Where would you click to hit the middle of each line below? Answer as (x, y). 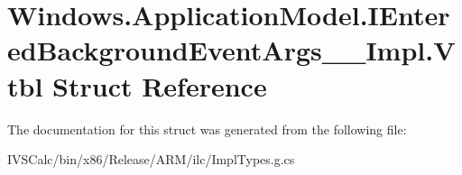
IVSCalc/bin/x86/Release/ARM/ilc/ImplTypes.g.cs (151, 159)
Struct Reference (160, 85)
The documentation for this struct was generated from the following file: (207, 129)
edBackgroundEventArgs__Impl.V (231, 50)
